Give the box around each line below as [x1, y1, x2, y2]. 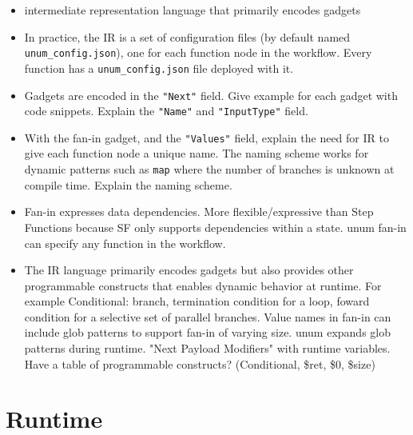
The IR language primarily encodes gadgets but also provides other [24, 261, 354, 278]
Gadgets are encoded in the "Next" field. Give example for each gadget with [24, 86, 398, 103]
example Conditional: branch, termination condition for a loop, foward [24, 293, 370, 309]
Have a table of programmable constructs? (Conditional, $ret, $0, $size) [24, 355, 375, 372]
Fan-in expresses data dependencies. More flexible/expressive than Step [24, 203, 374, 220]
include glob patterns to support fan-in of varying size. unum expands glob [24, 324, 391, 341]
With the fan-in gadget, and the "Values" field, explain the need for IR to [24, 129, 389, 146]
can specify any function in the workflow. [24, 234, 226, 251]
